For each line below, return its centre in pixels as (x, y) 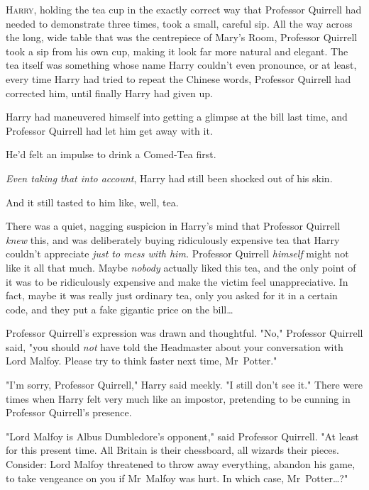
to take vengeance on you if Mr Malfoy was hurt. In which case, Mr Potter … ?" (177, 478)
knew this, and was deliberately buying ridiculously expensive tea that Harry (173, 239)
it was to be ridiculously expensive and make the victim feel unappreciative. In (177, 281)
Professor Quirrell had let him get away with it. (109, 130)
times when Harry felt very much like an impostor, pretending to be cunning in (178, 398)
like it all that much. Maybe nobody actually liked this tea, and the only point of (181, 267)
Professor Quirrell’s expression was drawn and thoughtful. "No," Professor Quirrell (184, 333)
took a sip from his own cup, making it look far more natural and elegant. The (177, 51)
